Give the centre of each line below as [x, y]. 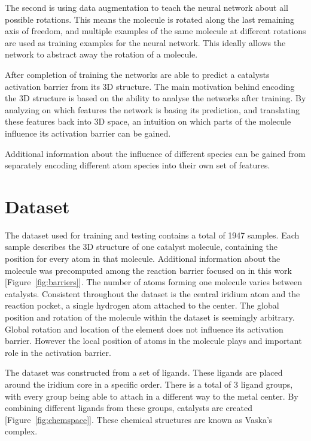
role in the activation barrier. [58, 352]
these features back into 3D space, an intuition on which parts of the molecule [148, 121]
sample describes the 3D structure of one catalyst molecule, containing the [141, 247]
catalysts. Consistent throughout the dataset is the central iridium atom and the [153, 293]
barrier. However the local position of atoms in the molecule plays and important [153, 341]
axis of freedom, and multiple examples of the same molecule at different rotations [155, 31]
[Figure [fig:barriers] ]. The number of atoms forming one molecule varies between [153, 282]
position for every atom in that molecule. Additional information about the [143, 259]
